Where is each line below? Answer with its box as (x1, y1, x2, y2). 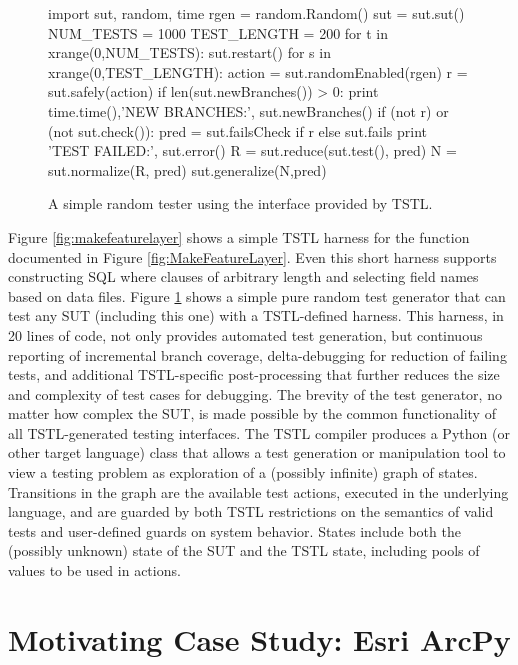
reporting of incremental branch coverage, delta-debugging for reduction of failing (8, 344, 507, 365)
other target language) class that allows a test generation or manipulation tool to (8, 442, 506, 463)
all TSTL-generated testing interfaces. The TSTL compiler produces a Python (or (8, 422, 510, 443)
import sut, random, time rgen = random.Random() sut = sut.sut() (48, 3, 465, 23)
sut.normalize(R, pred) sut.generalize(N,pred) (48, 159, 327, 180)
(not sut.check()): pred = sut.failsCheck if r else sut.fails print (48, 120, 427, 141)
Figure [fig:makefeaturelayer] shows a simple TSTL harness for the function (8, 226, 470, 247)
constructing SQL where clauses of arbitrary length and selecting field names (8, 266, 479, 287)
